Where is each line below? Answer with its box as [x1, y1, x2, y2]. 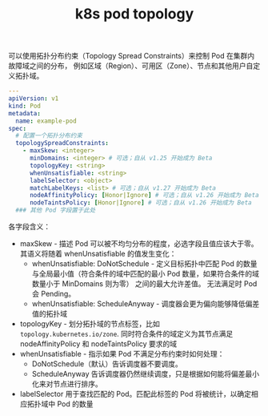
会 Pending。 [31, 289, 76, 299]
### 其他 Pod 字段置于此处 [15, 206, 96, 215]
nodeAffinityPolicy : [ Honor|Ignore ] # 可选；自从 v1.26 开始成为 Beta [29, 192, 259, 200]
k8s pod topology [74, 5, 194, 23]
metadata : [8, 109, 42, 117]
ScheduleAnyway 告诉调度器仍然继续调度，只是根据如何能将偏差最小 [31, 370, 260, 379]
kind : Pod [8, 102, 42, 110]
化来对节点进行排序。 [31, 379, 102, 389]
